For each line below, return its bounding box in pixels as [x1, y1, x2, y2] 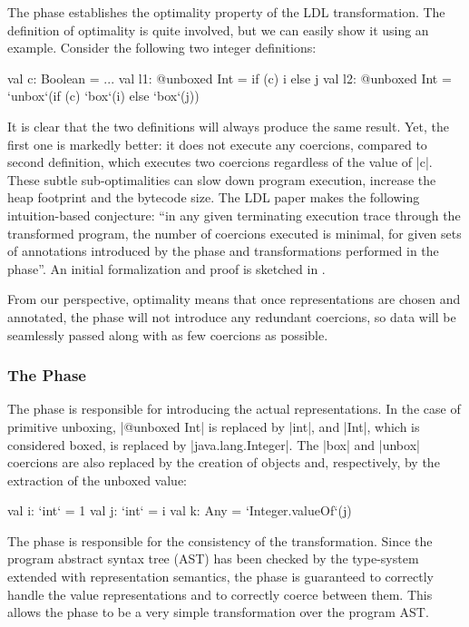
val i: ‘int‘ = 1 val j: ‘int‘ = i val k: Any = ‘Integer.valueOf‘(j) [7, 501, 352, 520]
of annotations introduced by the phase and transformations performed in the [7, 241, 439, 260]
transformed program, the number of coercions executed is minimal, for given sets [7, 223, 462, 242]
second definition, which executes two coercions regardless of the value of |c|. [7, 152, 433, 171]
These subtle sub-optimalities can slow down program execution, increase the [7, 170, 436, 189]
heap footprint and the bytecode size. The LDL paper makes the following [7, 188, 420, 207]
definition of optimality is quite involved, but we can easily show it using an [7, 20, 429, 39]
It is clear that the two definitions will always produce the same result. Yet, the [7, 116, 449, 135]
